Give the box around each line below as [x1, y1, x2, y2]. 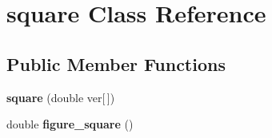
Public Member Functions [6, 51, 226, 76]
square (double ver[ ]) [6, 89, 115, 105]
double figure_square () [6, 116, 134, 132]
